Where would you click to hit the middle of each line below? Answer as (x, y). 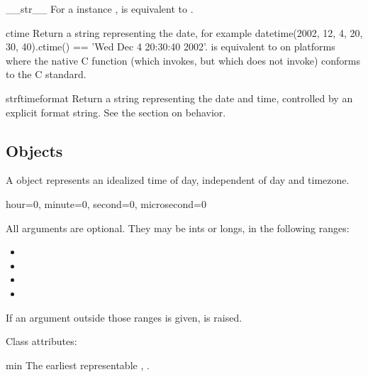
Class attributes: (41, 341)
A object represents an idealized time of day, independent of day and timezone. (178, 180)
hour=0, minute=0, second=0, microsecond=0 (106, 203)
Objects (34, 150)
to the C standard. (46, 74)
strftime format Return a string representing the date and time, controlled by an (179, 98)
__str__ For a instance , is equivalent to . (100, 9)
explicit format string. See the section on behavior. (116, 112)
